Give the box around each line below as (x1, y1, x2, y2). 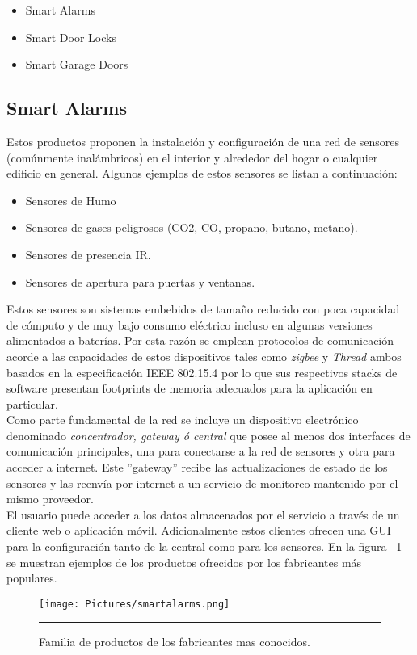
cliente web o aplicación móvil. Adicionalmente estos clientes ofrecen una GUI (6, 522, 391, 539)
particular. (6, 395, 58, 412)
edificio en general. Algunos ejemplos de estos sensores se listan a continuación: (6, 165, 398, 182)
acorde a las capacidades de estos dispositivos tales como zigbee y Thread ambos (6, 347, 402, 364)
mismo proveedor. (6, 490, 94, 507)
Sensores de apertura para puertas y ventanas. (25, 273, 255, 290)
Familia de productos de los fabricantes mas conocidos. (39, 633, 310, 650)
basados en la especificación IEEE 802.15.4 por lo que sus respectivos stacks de (6, 363, 398, 380)
